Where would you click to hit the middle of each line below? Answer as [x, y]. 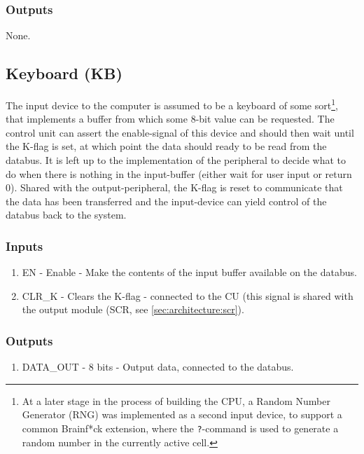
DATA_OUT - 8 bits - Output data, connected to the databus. [158, 367]
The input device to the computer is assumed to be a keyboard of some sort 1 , [172, 104]
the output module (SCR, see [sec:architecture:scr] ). [133, 309]
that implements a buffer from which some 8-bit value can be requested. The [170, 119]
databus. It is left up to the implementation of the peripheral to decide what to [176, 160]
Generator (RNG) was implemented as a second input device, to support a [182, 414]
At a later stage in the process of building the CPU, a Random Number [176, 400]
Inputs [24, 246]
